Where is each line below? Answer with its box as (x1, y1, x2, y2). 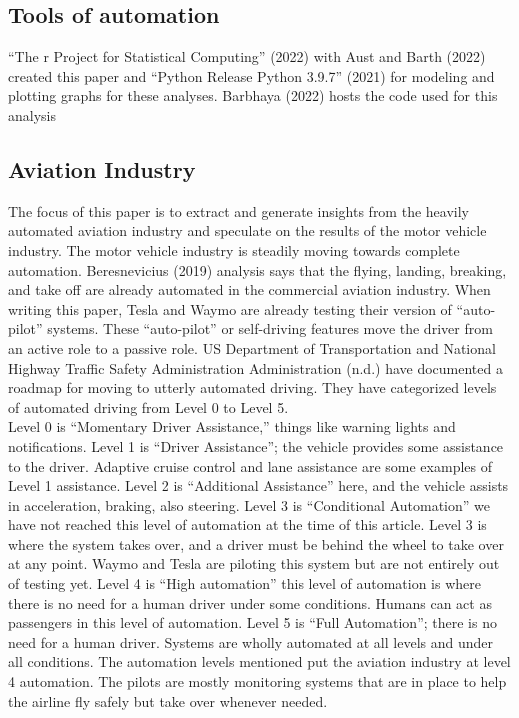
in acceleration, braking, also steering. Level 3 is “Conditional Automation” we (8, 494, 490, 515)
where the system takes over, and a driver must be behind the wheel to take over (8, 533, 504, 554)
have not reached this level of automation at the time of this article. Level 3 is (8, 514, 487, 535)
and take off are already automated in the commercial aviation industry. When (8, 279, 491, 300)
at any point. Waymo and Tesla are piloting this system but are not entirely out (8, 553, 500, 574)
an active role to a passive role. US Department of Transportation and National (8, 337, 496, 358)
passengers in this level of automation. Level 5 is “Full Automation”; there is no (8, 612, 497, 633)
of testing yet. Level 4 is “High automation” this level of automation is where (8, 573, 482, 594)
